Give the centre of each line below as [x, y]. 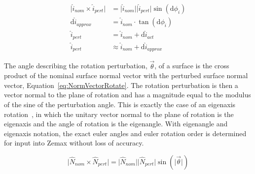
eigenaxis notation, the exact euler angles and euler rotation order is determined [125, 133]
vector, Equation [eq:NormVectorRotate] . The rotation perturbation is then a [121, 85]
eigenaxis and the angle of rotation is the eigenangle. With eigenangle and [116, 124]
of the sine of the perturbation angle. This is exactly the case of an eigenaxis [120, 104]
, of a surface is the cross [192, 66]
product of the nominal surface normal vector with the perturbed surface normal [126, 75]
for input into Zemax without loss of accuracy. [74, 143]
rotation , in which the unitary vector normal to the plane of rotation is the [119, 114]
